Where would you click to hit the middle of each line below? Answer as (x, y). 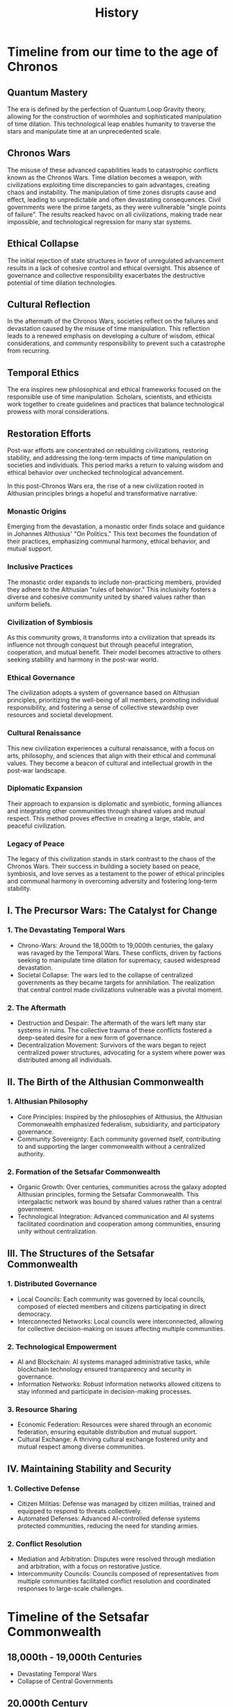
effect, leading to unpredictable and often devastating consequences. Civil (114, 199)
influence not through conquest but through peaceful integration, (101, 645)
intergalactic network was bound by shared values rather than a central (120, 1202)
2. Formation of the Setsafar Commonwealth (84, 1172)
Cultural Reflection (49, 305)
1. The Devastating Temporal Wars (66, 930)
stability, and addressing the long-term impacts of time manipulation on (110, 458)
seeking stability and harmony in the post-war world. (83, 659)
